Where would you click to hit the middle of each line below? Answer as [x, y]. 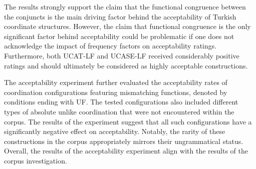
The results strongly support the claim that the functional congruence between [125, 6]
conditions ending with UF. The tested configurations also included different [121, 102]
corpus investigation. [36, 160]
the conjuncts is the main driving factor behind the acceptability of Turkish [120, 16]
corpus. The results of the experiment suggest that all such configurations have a [128, 121]
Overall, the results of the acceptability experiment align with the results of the [126, 151]
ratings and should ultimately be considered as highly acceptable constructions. [126, 65]
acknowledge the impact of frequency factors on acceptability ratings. [110, 46]
